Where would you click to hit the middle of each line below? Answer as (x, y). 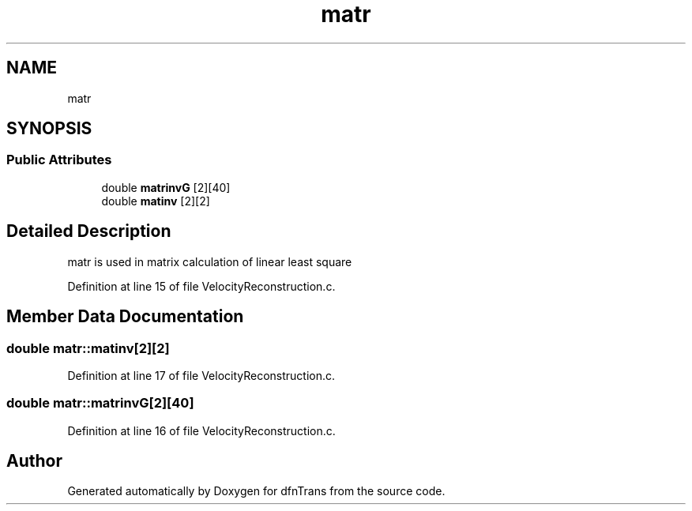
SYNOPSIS (49, 129)
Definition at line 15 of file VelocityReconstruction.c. (201, 286)
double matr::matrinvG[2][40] (100, 403)
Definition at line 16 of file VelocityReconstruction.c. (201, 430)
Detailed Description (89, 231)
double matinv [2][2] (156, 201)
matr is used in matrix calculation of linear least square (210, 261)
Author (34, 461)
